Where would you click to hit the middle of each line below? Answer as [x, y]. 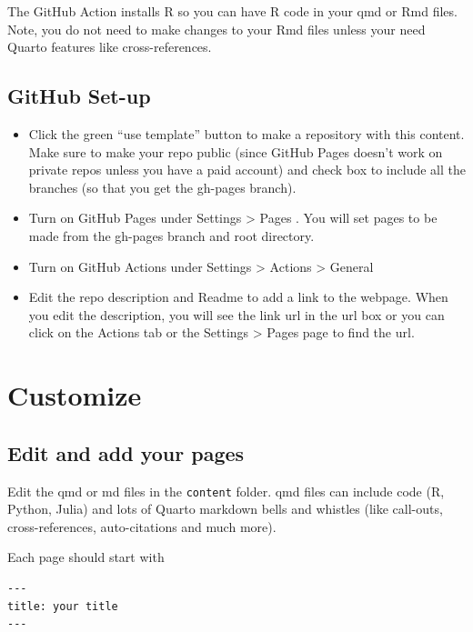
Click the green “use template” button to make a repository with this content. [247, 133]
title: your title [63, 606]
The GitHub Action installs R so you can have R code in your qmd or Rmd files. [232, 11]
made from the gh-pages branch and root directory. [171, 235]
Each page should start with [86, 557]
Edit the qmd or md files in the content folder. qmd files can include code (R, [226, 491]
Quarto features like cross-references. [110, 47]
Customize [75, 395]
